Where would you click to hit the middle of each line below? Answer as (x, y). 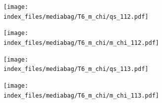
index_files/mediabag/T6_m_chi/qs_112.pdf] (76, 17)
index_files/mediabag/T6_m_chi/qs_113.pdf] (76, 69)
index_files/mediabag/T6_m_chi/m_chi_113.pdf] (81, 95)
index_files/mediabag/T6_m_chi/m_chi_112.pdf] (81, 43)
